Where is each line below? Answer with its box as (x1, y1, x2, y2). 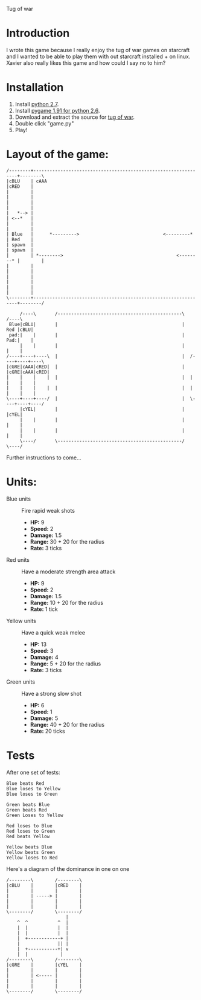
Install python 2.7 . (14, 100, 59, 108)
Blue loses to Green (6, 791, 59, 797)
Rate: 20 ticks (30, 727, 65, 735)
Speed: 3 (30, 647, 54, 654)
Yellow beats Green (6, 849, 56, 855)
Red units (6, 556, 30, 563)
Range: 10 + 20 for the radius (30, 599, 104, 606)
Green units (6, 678, 35, 685)
